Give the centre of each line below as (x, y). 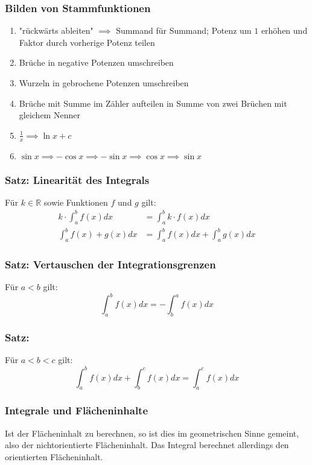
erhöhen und (284, 30)
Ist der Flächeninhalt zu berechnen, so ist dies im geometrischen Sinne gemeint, (152, 433)
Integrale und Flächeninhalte (77, 410)
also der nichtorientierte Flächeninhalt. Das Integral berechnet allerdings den (147, 445)
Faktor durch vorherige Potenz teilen (87, 42)
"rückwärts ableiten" (56, 30)
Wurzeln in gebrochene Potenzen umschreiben (104, 83)
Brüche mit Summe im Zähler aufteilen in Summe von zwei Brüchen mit (153, 103)
